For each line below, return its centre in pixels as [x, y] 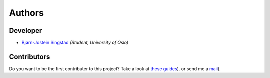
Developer [26, 31]
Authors [27, 13]
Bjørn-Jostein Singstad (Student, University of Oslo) [75, 43]
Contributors [30, 57]
